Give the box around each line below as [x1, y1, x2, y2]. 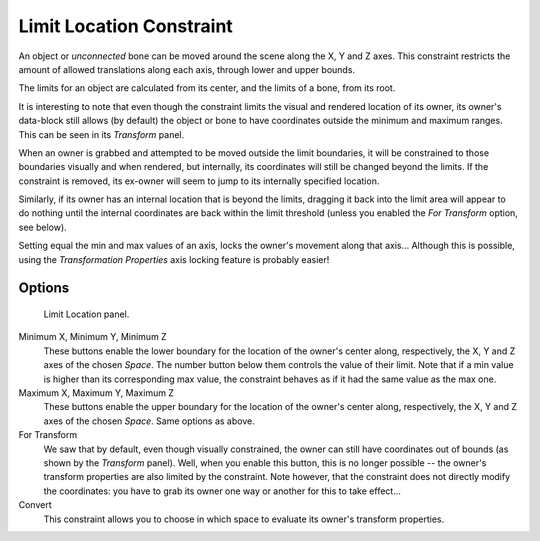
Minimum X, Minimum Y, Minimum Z [18, 331, 167, 343]
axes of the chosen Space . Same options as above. [43, 415, 255, 427]
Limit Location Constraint [18, 15, 234, 37]
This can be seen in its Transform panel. [18, 128, 185, 140]
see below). [18, 221, 67, 233]
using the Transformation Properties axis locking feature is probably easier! [18, 253, 330, 265]
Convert [18, 499, 52, 511]
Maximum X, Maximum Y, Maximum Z [18, 386, 175, 399]
